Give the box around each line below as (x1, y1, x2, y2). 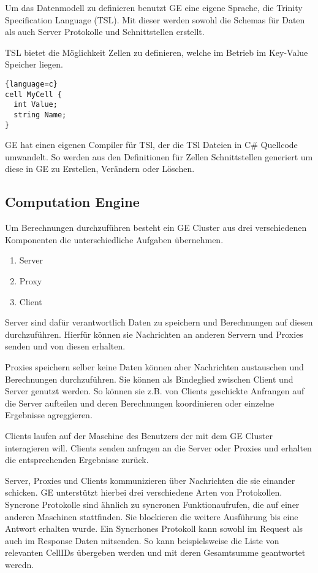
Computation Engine (5, 192, 140, 211)
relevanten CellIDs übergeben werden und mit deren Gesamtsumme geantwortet (5, 546, 306, 559)
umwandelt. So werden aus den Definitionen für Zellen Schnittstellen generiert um (5, 150, 313, 163)
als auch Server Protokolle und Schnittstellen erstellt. (5, 25, 205, 38)
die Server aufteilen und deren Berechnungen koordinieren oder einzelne (5, 396, 274, 409)
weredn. (5, 558, 34, 571)
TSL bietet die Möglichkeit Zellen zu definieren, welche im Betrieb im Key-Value (5, 45, 308, 58)
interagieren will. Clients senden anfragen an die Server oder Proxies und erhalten (5, 441, 312, 454)
